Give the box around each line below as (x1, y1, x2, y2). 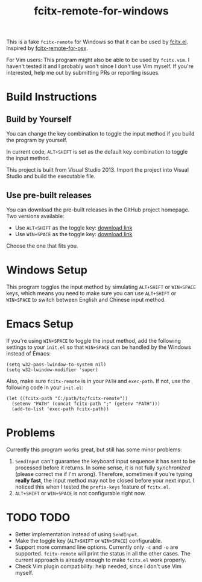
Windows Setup (6, 263, 87, 277)
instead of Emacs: (6, 349, 51, 357)
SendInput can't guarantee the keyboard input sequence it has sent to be (14, 457, 196, 465)
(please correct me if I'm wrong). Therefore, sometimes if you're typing (14, 470, 192, 477)
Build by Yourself (6, 114, 72, 124)
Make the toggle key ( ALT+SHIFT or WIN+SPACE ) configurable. (14, 537, 163, 544)
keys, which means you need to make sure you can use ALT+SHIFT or (6, 289, 177, 296)
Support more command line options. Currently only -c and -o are (14, 543, 178, 551)
